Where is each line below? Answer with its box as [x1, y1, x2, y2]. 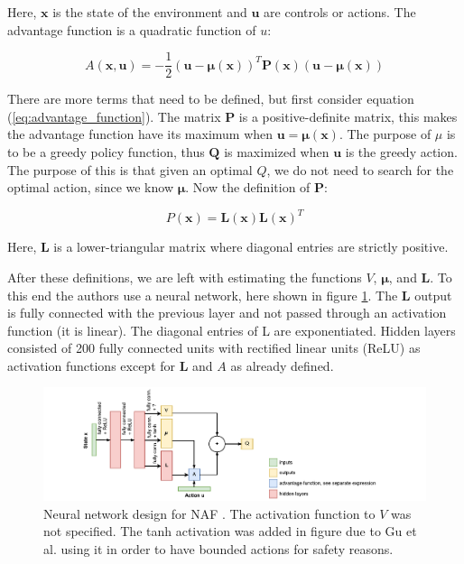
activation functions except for [7, 356, 176, 374]
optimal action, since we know [7, 178, 174, 197]
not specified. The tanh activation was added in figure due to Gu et [43, 522, 417, 541]
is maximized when [224, 143, 329, 162]
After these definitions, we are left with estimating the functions [7, 267, 362, 286]
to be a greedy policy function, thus [7, 143, 205, 162]
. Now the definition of [185, 178, 311, 197]
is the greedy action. [345, 143, 458, 162]
